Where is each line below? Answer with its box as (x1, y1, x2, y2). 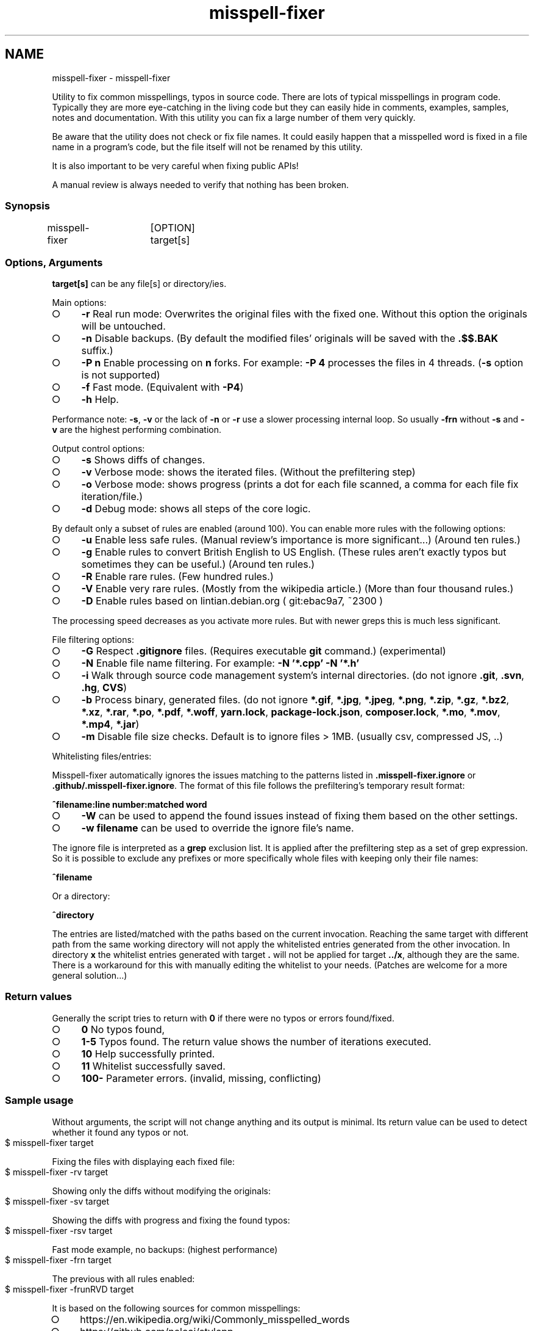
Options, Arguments (5, 256, 103, 269)
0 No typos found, (81, 1023, 165, 1035)
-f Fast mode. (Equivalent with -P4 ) (81, 381, 244, 394)
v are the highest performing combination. (52, 424, 222, 435)
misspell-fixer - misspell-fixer (52, 72, 171, 83)
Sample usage (5, 1094, 74, 1107)
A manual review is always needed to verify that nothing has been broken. (52, 179, 349, 190)
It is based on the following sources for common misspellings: (52, 1302, 301, 1313)
